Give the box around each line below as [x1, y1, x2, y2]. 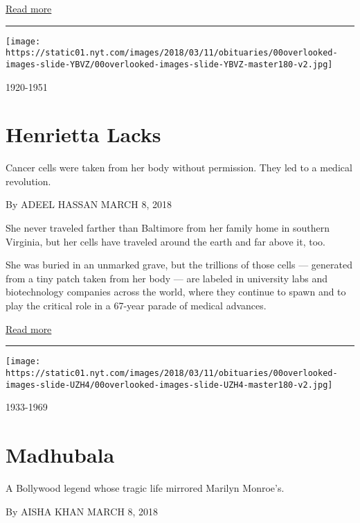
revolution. [6, 173, 51, 188]
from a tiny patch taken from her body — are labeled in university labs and [6, 271, 328, 285]
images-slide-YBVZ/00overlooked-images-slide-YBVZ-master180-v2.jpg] [6, 59, 333, 69]
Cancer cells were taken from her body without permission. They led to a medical [6, 160, 352, 175]
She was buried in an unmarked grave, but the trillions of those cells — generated [6, 257, 353, 272]
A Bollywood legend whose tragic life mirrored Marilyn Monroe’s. [6, 480, 285, 495]
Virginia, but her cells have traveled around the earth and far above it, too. [6, 234, 325, 248]
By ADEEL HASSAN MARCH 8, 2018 [6, 197, 172, 212]
